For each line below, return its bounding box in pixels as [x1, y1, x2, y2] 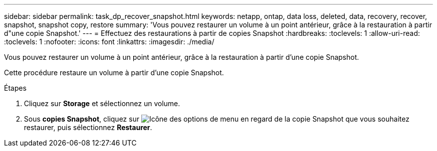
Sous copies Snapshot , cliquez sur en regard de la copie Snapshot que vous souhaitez [24, 115, 410, 123]
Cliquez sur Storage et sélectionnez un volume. [24, 99, 180, 108]
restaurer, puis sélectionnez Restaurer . [24, 123, 152, 132]
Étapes [4, 84, 27, 92]
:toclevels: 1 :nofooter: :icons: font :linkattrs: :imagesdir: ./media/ [4, 37, 215, 46]
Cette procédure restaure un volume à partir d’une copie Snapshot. [4, 68, 224, 77]
